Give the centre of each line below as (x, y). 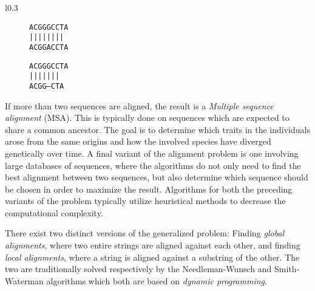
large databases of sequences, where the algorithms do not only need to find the (153, 165)
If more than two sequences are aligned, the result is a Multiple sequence (139, 105)
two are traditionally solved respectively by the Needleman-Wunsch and (138, 269)
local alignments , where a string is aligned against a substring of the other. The (152, 257)
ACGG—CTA (47, 86)
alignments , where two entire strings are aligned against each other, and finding (153, 245)
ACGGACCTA (49, 47)
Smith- (287, 269)
